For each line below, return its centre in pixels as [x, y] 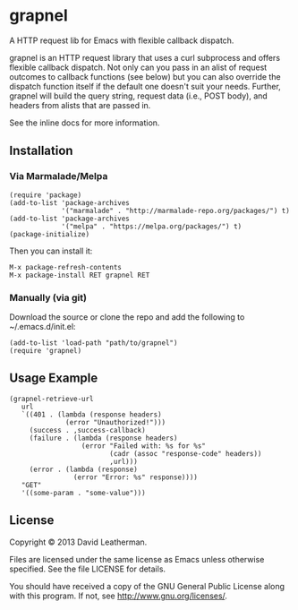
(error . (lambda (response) [84, 469]
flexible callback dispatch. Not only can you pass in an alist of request [138, 67]
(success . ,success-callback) [87, 430]
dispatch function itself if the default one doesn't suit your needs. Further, [145, 86]
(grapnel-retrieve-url [51, 399]
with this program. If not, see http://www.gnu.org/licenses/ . [119, 596]
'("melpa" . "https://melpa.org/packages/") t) [152, 226]
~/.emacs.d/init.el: [43, 326]
